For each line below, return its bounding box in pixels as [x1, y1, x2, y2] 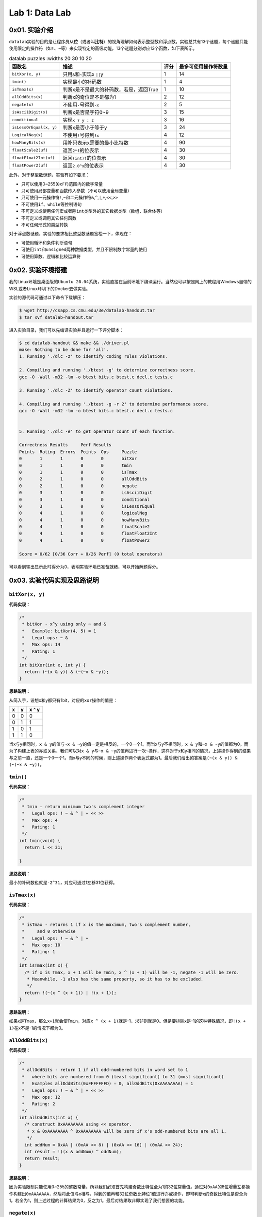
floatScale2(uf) [12, 148, 48, 153]
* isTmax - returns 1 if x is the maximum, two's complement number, [22, 922, 191, 927]
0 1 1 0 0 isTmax [19, 469, 137, 475]
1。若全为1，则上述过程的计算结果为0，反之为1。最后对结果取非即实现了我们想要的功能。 [9, 1198, 187, 1203]
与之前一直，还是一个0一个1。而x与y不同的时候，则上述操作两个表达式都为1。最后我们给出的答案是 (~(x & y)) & [9, 755, 238, 760]
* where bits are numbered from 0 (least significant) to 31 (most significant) [22, 1074, 224, 1079]
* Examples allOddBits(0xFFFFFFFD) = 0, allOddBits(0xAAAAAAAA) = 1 [22, 1081, 194, 1087]
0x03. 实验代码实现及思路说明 [9, 576, 99, 585]
